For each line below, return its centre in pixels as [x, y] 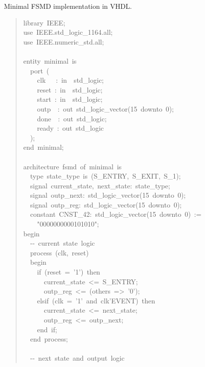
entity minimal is [50, 60]
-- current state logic [62, 243]
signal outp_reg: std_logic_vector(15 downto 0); [106, 204]
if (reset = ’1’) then [68, 272]
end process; [49, 339]
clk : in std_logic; [70, 80]
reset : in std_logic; [70, 89]
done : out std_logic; [72, 118]
